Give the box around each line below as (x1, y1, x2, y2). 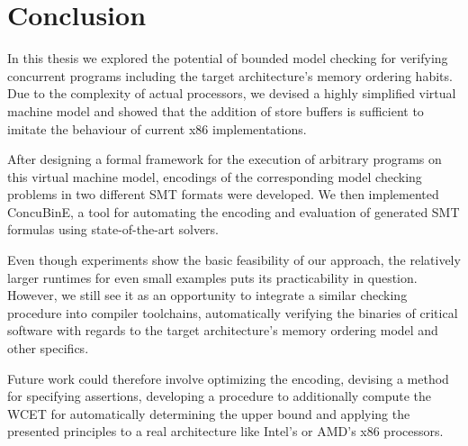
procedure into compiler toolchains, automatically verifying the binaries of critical (7, 303, 458, 322)
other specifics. (7, 339, 89, 358)
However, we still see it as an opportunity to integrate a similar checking (7, 286, 408, 305)
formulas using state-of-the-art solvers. (7, 220, 219, 239)
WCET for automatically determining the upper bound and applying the (7, 404, 410, 423)
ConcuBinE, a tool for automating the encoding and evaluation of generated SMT (7, 202, 460, 221)
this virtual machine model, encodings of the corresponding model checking (7, 167, 422, 186)
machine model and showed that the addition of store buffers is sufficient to (7, 101, 424, 120)
